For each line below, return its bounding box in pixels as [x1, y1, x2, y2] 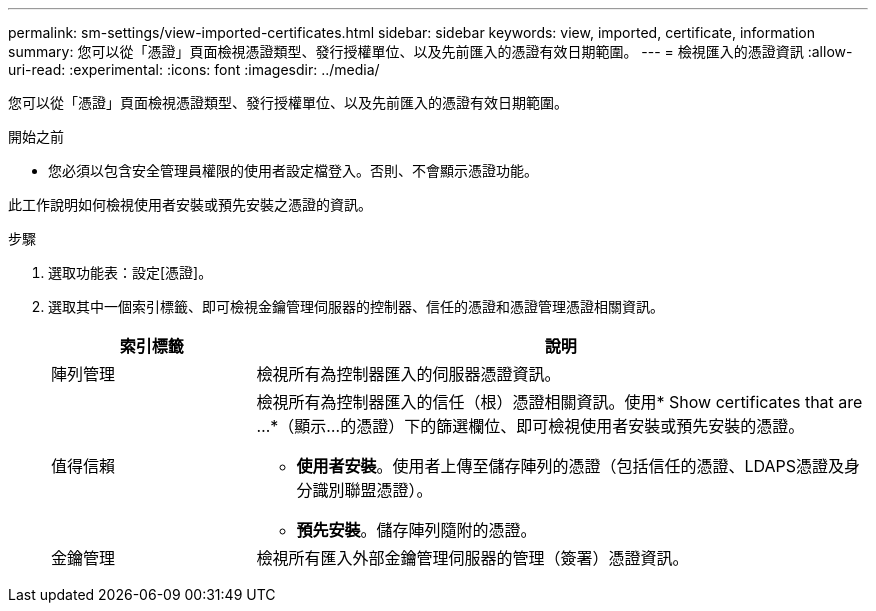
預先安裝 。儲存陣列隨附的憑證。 [296, 520, 537, 540]
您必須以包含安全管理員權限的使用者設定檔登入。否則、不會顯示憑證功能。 [48, 162, 538, 179]
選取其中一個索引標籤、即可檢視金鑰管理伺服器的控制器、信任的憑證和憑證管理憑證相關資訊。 [48, 298, 664, 315]
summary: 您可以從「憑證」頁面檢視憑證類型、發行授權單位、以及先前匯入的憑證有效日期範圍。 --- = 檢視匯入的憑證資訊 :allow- [8, 43, 853, 60]
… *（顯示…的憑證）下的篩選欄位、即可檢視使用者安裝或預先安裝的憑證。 [256, 416, 805, 436]
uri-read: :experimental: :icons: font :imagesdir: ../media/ [8, 61, 380, 78]
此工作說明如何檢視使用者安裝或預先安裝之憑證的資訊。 [8, 196, 372, 213]
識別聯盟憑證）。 [312, 480, 433, 500]
